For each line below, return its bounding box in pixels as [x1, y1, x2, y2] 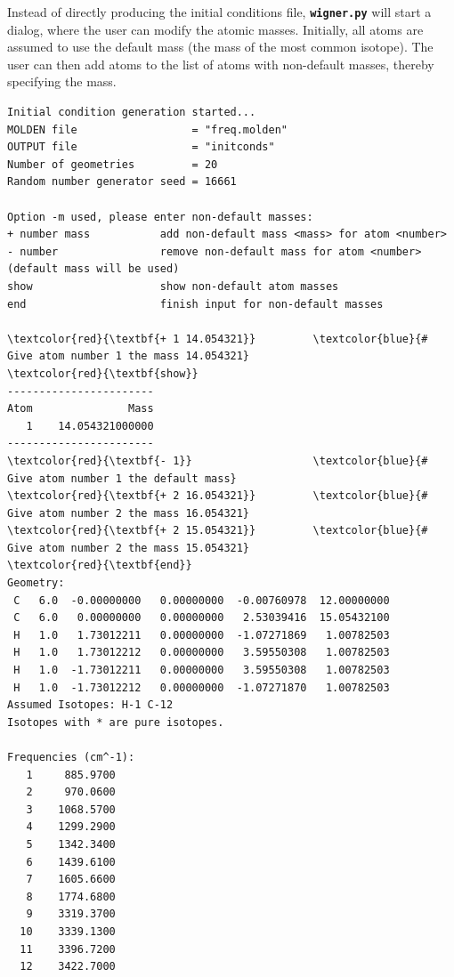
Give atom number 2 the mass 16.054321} [7, 506, 250, 520]
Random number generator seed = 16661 [7, 175, 237, 189]
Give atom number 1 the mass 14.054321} [7, 350, 250, 363]
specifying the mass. [7, 72, 117, 91]
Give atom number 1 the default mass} [7, 472, 237, 485]
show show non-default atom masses [7, 279, 339, 293]
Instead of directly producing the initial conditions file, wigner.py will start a [7, 3, 432, 20]
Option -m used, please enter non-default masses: [7, 210, 313, 223]
